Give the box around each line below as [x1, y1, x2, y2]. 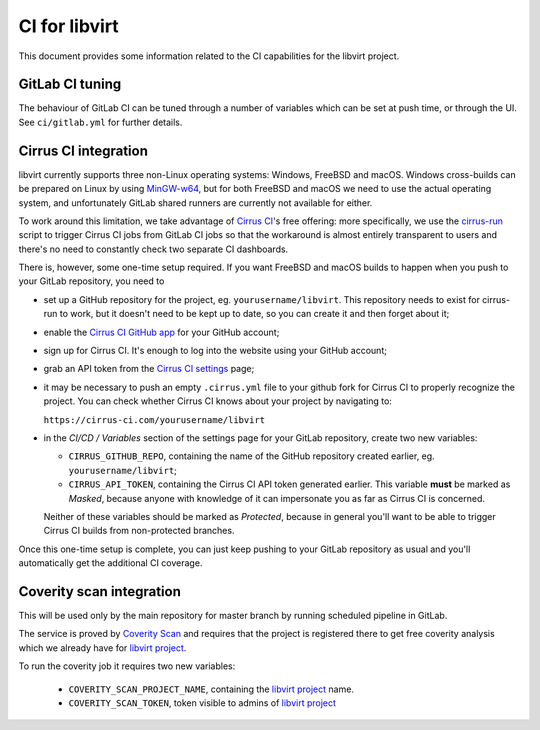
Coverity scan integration [18, 583, 182, 600]
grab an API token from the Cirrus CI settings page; [43, 363, 255, 375]
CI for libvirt [18, 15, 119, 37]
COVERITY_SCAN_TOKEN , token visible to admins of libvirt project [68, 696, 337, 709]
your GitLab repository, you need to [18, 275, 165, 287]
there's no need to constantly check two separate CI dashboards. [18, 243, 289, 255]
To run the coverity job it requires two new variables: [18, 660, 236, 672]
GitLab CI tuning [18, 76, 122, 93]
